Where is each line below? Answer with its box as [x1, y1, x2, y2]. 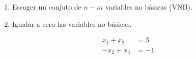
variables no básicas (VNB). [105, 2, 192, 12]
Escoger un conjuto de [12, 2, 81, 12]
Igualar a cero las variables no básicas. [12, 18, 132, 29]
